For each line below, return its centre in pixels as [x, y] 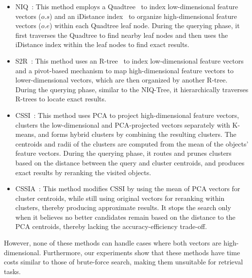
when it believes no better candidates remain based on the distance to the [125, 217]
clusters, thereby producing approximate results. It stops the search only [123, 207]
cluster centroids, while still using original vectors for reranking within [120, 198]
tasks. [12, 271]
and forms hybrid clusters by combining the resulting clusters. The [137, 134]
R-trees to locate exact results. [61, 99]
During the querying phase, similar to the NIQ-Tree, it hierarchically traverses [132, 89]
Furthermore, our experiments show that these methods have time [142, 252]
